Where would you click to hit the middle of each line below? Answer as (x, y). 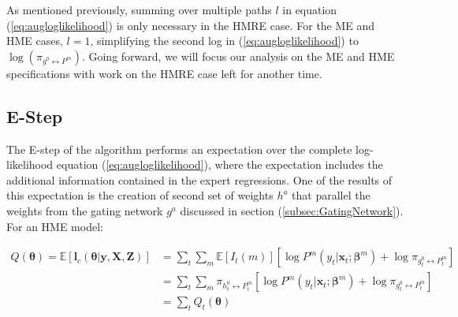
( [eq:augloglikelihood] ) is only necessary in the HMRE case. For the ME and (191, 25)
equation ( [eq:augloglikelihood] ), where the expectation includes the (220, 164)
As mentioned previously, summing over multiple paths (139, 9)
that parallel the (331, 195)
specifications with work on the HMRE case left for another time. (164, 73)
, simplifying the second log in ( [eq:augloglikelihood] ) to (224, 41)
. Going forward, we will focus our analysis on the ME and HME (238, 56)
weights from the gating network (85, 210)
